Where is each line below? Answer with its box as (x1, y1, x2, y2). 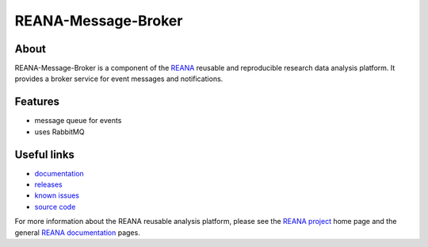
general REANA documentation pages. (14, 227, 140, 237)
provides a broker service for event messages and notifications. (14, 74, 224, 83)
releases (34, 179, 63, 190)
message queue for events (34, 116, 122, 125)
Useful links (14, 148, 75, 161)
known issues (34, 191, 79, 200)
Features (14, 95, 59, 109)
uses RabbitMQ (34, 127, 85, 137)
